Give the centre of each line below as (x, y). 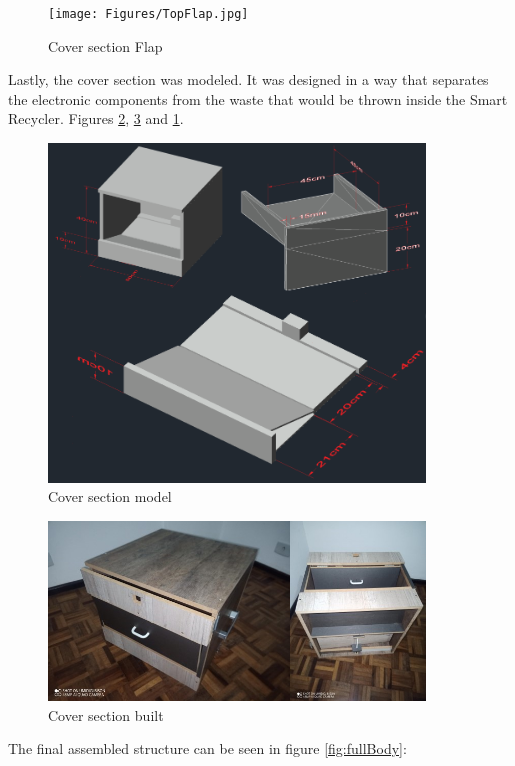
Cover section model (110, 496)
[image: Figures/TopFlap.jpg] (148, 14)
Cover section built (106, 714)
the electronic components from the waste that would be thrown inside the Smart (258, 98)
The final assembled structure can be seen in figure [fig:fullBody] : (207, 748)
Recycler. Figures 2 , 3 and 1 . (96, 118)
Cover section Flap (105, 45)
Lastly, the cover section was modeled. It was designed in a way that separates (248, 79)
